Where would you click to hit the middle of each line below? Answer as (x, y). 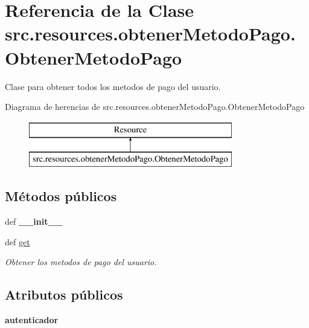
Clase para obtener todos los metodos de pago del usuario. (113, 86)
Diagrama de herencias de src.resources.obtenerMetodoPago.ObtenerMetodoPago (155, 107)
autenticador (32, 320)
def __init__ (34, 221)
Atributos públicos (64, 294)
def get (18, 241)
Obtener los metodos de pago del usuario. (81, 262)
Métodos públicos (61, 196)
